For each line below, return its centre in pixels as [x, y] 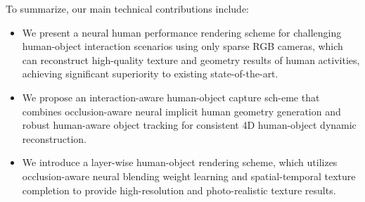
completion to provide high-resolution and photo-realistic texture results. [179, 190]
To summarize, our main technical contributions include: [128, 8]
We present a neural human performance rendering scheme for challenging [182, 32]
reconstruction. [54, 138]
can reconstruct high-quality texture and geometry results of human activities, [191, 59]
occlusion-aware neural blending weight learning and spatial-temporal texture [189, 176]
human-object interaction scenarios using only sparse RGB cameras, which [182, 46]
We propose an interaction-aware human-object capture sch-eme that [171, 97]
